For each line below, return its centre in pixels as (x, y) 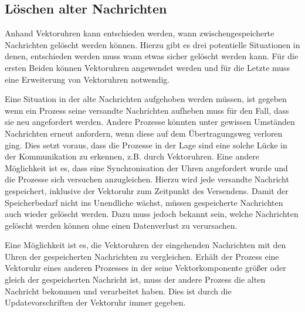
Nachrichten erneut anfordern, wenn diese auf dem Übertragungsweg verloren (144, 133)
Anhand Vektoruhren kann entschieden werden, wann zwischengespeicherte (140, 33)
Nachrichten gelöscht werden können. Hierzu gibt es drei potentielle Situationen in (152, 44)
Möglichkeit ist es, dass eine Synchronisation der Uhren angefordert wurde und (146, 167)
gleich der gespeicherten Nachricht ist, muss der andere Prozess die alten (135, 279)
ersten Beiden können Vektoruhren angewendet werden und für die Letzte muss (148, 67)
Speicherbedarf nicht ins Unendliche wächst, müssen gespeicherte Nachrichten (144, 202)
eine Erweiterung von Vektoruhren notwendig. (87, 79)
